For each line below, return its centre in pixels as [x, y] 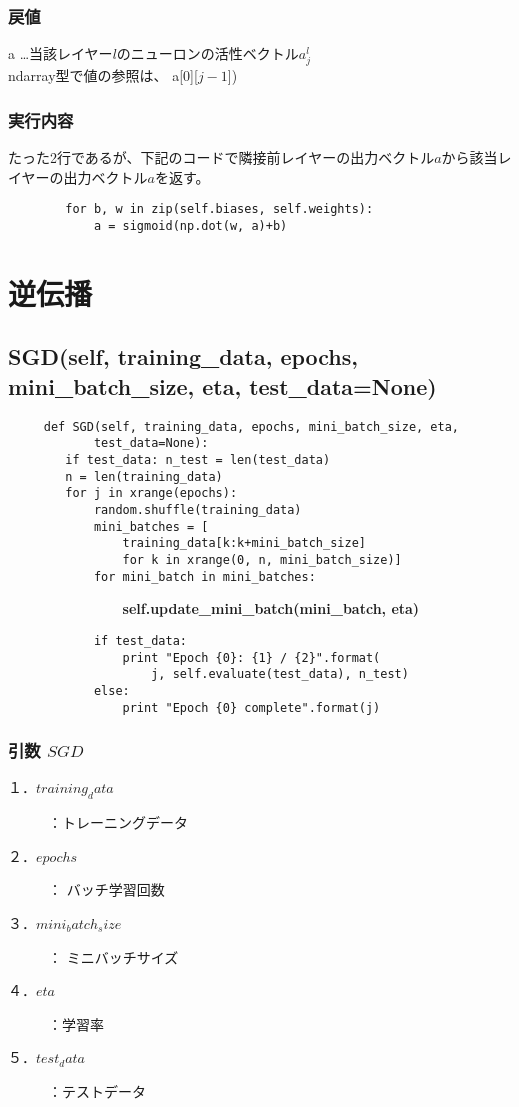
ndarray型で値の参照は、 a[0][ [103, 75]
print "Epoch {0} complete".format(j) [251, 707]
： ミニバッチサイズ [113, 956]
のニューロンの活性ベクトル [207, 53]
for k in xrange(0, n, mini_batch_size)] [262, 559]
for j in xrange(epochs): [151, 493]
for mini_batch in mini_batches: [204, 576]
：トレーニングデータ [118, 822]
